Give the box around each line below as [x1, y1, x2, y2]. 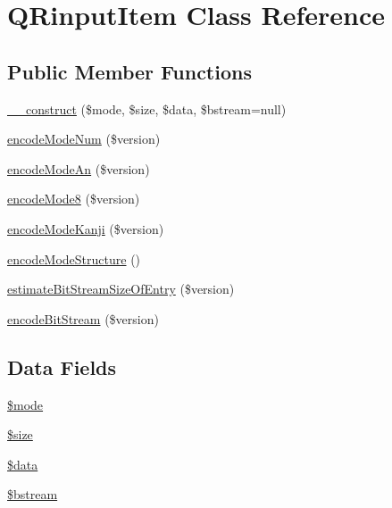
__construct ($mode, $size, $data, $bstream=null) [7, 99, 287, 118]
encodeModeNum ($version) [7, 129, 161, 148]
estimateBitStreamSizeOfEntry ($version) [7, 279, 235, 298]
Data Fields [7, 353, 117, 380]
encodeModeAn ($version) [7, 159, 150, 178]
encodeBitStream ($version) [7, 309, 159, 328]
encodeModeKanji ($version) [7, 219, 164, 237]
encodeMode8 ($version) [7, 189, 140, 208]
